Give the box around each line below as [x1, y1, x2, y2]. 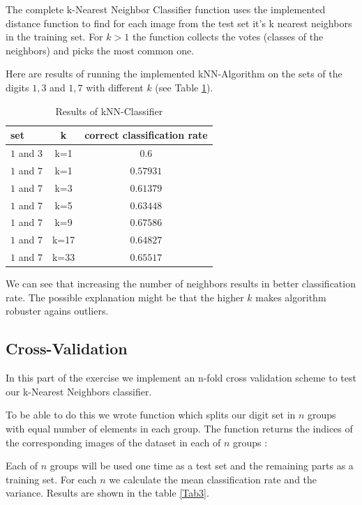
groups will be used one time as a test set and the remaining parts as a [50, 458, 354, 473]
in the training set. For [6, 29, 103, 44]
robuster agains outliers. [6, 303, 109, 318]
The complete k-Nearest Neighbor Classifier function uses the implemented [6, 2, 326, 16]
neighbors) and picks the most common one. [6, 43, 195, 57]
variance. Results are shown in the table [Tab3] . [6, 485, 209, 500]
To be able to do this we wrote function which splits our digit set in [6, 407, 296, 422]
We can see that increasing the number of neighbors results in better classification [6, 276, 356, 291]
